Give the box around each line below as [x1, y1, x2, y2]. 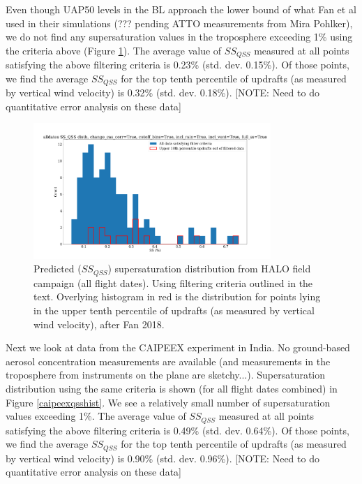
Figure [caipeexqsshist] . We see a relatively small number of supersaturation [6, 395, 331, 409]
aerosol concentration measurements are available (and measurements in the [6, 353, 331, 368]
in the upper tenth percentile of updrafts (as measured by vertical [33, 303, 315, 318]
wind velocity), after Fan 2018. [33, 316, 165, 331]
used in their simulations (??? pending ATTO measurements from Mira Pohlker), [6, 15, 353, 30]
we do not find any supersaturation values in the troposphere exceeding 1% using [6, 29, 353, 44]
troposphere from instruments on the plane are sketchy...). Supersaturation [6, 367, 326, 382]
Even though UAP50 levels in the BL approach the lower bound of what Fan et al [6, 2, 356, 16]
